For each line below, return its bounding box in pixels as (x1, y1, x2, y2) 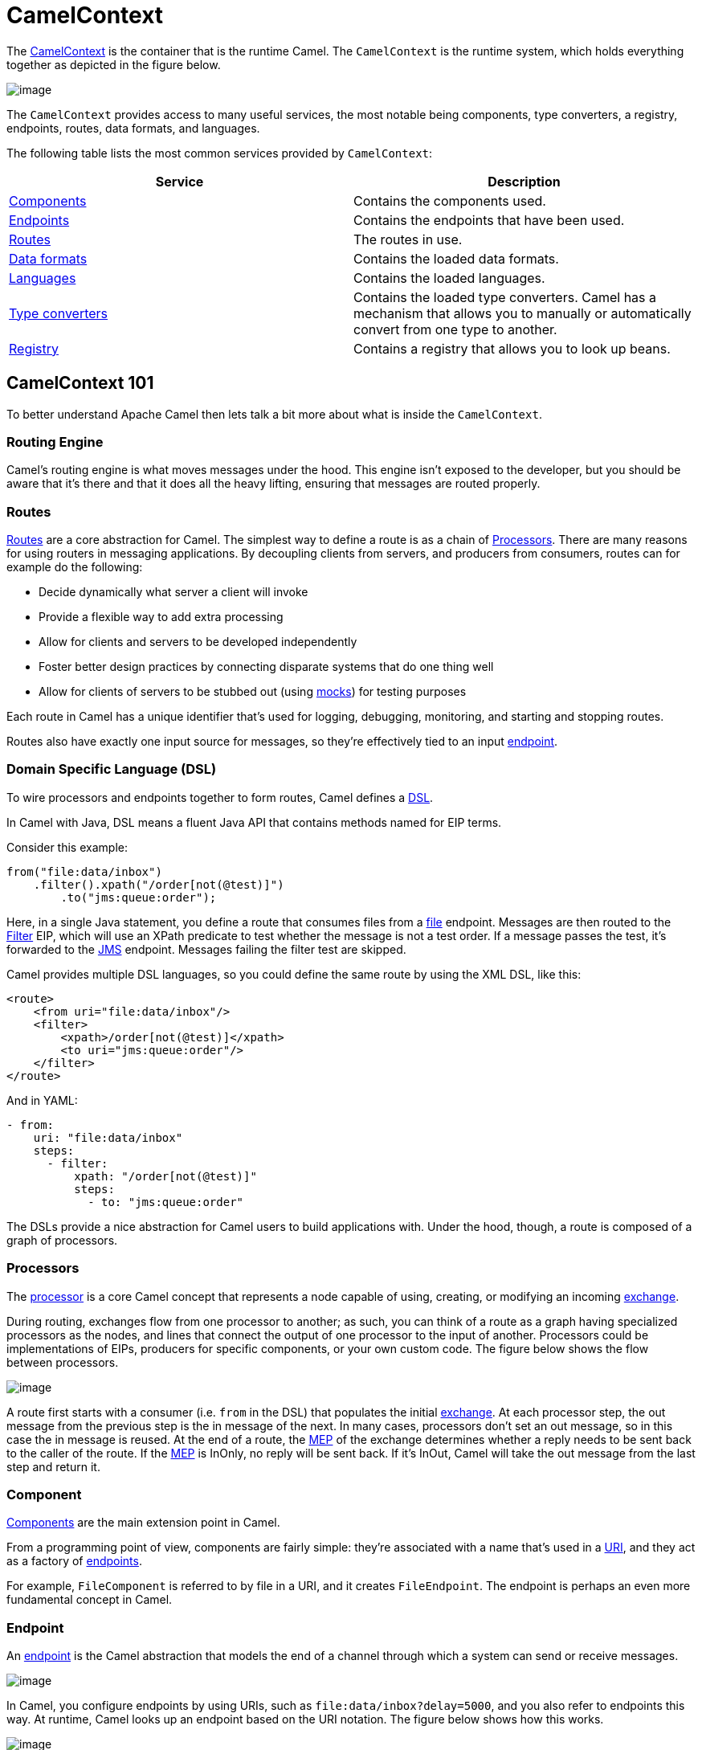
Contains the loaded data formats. (353, 250, 559, 267)
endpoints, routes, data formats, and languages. (6, 121, 260, 135)
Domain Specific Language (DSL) (6, 761, 217, 778)
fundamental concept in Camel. (6, 1593, 173, 1607)
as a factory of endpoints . (6, 1554, 142, 1568)
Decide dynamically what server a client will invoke (39, 585, 308, 599)
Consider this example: (6, 840, 128, 854)
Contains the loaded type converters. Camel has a (353, 288, 657, 305)
